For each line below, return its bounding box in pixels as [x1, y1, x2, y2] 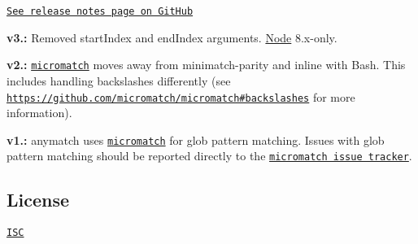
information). [7, 104, 72, 121]
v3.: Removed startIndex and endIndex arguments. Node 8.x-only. [7, 28, 337, 46]
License [7, 187, 70, 212]
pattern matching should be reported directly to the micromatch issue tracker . [7, 147, 412, 164]
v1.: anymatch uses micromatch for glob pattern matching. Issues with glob [7, 131, 385, 148]
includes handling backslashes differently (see [7, 72, 231, 89]
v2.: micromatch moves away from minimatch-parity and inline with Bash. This [7, 56, 406, 73]
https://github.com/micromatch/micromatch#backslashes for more [7, 88, 355, 105]
